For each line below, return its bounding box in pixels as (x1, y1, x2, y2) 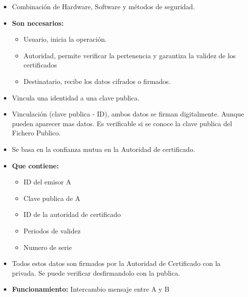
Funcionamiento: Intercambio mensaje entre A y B (12, 284, 169, 294)
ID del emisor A (23, 177, 71, 187)
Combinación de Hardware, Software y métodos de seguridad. (12, 1, 195, 11)
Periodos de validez (23, 225, 81, 235)
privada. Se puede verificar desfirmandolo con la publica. (12, 267, 180, 278)
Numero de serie (23, 242, 72, 252)
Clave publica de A (23, 193, 81, 203)
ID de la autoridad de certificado (23, 209, 121, 219)
